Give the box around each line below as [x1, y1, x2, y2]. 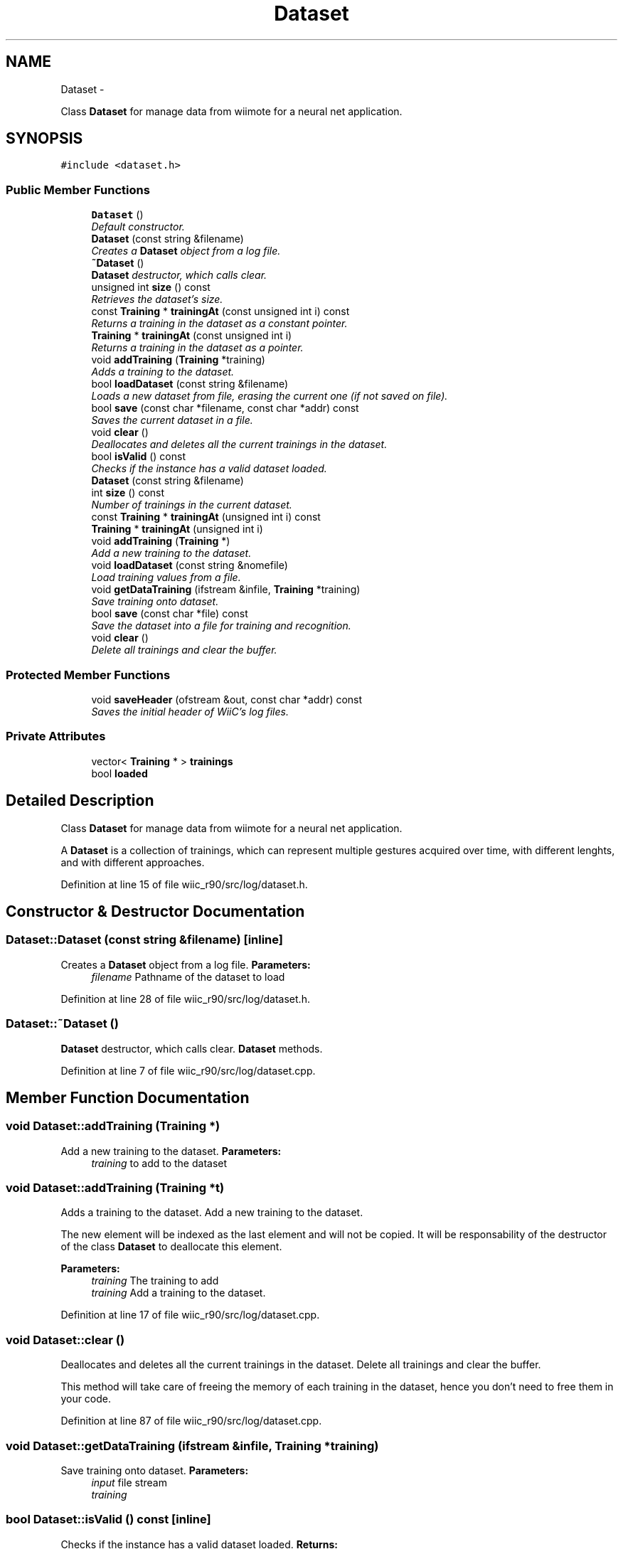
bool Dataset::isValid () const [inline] [6, 1512, 211, 1527]
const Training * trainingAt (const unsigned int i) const [91, 305, 350, 318]
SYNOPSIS [6, 129, 83, 148]
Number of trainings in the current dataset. [91, 499, 292, 511]
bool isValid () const [91, 450, 186, 463]
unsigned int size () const [91, 281, 211, 294]
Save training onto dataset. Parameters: [60, 1464, 249, 1476]
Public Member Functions [6, 182, 150, 197]
